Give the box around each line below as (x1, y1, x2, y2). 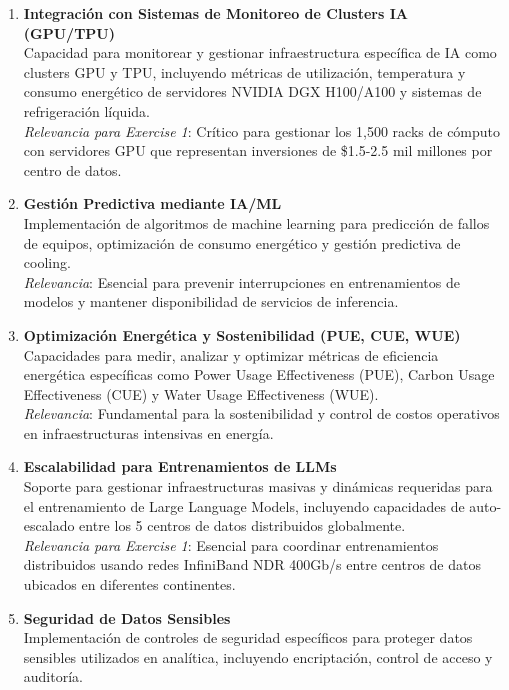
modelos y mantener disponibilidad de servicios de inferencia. (23, 291, 399, 312)
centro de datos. (23, 159, 122, 180)
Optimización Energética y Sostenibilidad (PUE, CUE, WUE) (23, 324, 461, 345)
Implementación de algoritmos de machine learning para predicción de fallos (23, 212, 490, 233)
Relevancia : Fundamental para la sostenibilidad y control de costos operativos (23, 403, 500, 424)
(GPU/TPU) (23, 22, 116, 43)
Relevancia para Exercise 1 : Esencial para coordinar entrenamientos (23, 534, 439, 555)
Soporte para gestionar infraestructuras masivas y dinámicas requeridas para (23, 476, 493, 497)
